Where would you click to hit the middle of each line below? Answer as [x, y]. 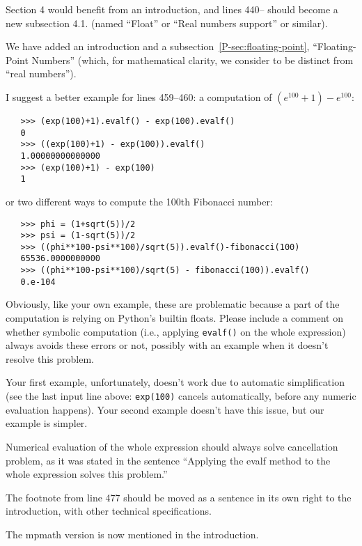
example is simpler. [47, 423]
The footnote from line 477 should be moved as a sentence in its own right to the [179, 497]
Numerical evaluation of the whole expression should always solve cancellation [172, 446]
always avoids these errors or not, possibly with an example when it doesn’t [167, 345]
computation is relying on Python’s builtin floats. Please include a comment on [174, 318]
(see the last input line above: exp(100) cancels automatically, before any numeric [181, 396]
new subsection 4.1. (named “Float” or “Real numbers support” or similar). [167, 23]
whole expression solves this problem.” [87, 474]
